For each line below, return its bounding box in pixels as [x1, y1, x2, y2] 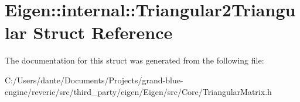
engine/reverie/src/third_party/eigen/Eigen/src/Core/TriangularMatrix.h [5, 85, 272, 97]
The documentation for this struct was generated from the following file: [5, 54, 264, 66]
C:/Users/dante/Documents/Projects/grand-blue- [5, 73, 183, 86]
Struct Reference [33, 20, 173, 44]
